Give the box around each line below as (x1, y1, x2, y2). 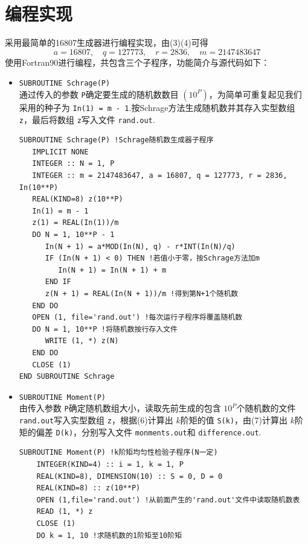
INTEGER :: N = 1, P (32, 159, 115, 168)
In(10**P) (19, 183, 59, 192)
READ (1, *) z (36, 507, 93, 516)
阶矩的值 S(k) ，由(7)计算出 (180, 414, 287, 426)
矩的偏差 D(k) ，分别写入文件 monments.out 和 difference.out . (19, 425, 261, 438)
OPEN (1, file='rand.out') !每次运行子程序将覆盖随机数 (32, 313, 243, 322)
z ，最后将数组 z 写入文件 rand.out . (19, 113, 155, 125)
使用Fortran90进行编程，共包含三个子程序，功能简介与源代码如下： (5, 55, 270, 68)
